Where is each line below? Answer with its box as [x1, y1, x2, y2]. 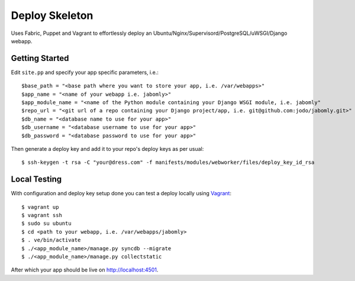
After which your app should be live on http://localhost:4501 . [11, 266, 159, 273]
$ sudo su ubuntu [21, 220, 72, 227]
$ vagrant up [21, 204, 59, 210]
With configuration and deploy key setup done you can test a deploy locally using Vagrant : [11, 190, 232, 197]
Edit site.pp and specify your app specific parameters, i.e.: [11, 69, 159, 76]
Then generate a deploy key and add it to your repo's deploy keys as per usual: [11, 145, 204, 152]
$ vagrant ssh [21, 212, 62, 219]
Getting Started [11, 53, 69, 63]
